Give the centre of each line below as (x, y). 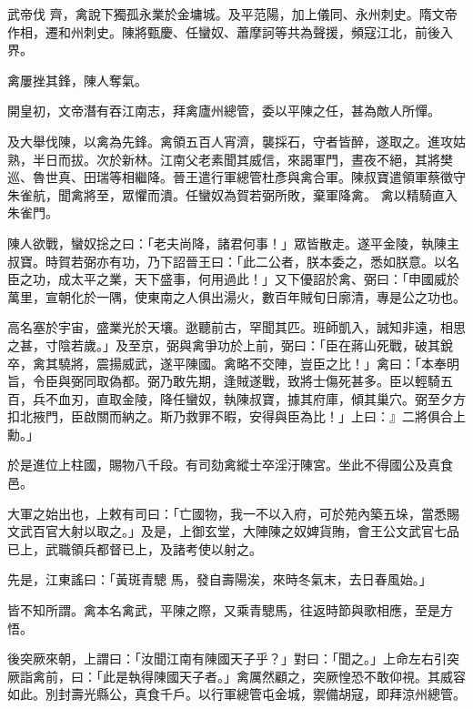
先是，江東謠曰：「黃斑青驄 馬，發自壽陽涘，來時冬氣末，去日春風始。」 (220, 579)
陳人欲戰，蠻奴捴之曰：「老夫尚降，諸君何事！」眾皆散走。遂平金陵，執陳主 (233, 243)
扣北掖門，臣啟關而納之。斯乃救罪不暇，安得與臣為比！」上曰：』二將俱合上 (236, 416)
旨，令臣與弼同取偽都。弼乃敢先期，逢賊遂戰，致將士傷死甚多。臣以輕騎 (224, 381)
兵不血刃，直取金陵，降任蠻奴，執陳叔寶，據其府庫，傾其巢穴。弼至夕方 (249, 398)
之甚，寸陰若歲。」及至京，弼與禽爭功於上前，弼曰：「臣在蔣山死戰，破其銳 (230, 344)
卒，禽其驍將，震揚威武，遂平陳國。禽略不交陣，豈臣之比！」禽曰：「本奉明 (233, 363)
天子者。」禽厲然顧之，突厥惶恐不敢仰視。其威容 (322, 676)
